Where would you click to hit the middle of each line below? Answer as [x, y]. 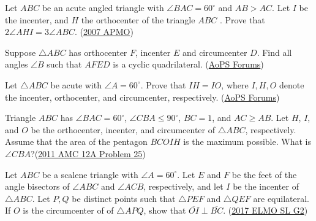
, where [235, 84]
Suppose [21, 52]
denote [292, 84]
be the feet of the [264, 174]
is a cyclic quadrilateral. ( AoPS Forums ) [188, 64]
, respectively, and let [183, 186]
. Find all [274, 52]
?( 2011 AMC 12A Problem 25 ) [88, 153]
